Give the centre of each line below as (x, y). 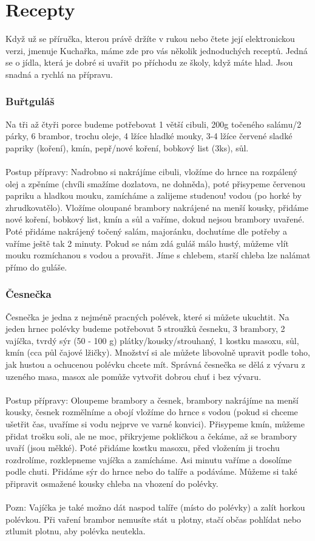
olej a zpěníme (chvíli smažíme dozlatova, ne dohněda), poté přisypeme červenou (156, 183)
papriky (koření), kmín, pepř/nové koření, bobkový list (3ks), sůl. (127, 147)
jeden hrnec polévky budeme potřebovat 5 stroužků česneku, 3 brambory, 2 (145, 329)
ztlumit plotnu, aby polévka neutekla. (76, 531)
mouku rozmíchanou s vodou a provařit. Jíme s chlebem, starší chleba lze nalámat (158, 255)
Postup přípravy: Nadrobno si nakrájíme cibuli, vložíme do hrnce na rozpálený (151, 172)
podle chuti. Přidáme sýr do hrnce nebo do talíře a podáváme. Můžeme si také (151, 471)
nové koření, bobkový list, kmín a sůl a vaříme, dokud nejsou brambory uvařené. (155, 219)
